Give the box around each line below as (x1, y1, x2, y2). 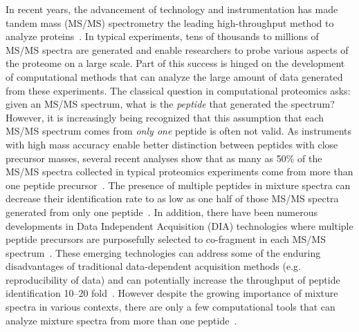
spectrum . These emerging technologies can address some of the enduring (6, 245, 321, 260)
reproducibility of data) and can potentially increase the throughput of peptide (6, 272, 340, 286)
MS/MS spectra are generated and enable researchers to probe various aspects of (6, 42, 349, 57)
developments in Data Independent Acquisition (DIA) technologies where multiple (6, 218, 353, 233)
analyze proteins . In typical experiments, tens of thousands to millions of (6, 29, 319, 43)
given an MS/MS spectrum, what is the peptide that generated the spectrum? (6, 97, 335, 111)
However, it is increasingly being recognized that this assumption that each (6, 110, 324, 124)
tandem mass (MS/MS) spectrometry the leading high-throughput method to (6, 15, 334, 30)
